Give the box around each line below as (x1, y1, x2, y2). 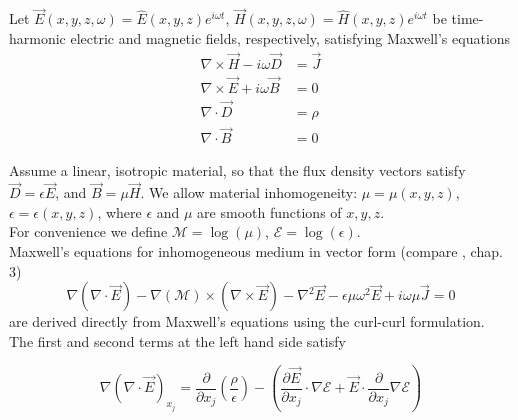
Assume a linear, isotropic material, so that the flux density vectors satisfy (9, 160, 466, 181)
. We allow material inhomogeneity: (140, 182, 358, 203)
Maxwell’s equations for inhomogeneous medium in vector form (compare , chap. (9, 241, 503, 261)
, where (97, 201, 142, 222)
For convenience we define (9, 221, 168, 242)
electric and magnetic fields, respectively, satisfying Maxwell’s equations (70, 27, 511, 48)
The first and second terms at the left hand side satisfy (9, 330, 346, 351)
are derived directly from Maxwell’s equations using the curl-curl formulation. (9, 311, 485, 332)
